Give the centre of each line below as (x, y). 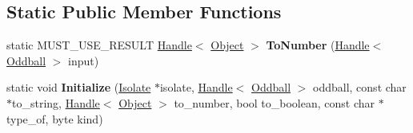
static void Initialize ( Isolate (79, 87)
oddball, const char (360, 87)
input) (84, 60)
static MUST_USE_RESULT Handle (99, 45)
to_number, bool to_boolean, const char (275, 102)
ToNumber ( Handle (318, 45)
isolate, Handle (196, 87)
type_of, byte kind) (55, 118)
